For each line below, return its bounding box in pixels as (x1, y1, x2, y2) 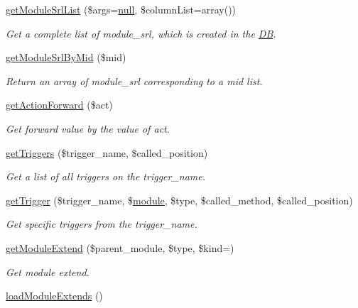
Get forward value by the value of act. (6, 121, 170, 136)
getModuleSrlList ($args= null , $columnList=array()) (6, 2, 237, 16)
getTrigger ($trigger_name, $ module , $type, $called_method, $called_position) (6, 192, 353, 207)
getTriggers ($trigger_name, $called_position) (6, 145, 208, 160)
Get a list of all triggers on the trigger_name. (6, 169, 206, 184)
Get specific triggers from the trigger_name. (6, 216, 197, 231)
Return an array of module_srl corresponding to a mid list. (6, 73, 263, 88)
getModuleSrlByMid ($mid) (6, 50, 126, 65)
